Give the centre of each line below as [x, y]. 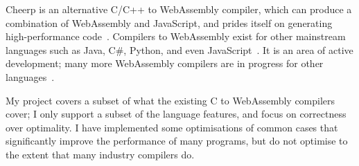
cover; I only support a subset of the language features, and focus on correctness [176, 114]
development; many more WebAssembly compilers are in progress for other [165, 63]
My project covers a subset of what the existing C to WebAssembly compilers [170, 100]
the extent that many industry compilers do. [100, 154]
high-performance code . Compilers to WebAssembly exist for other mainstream [176, 36]
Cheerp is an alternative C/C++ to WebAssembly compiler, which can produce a [179, 9]
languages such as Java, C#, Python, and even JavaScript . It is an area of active [179, 49]
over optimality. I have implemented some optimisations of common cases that [172, 127]
